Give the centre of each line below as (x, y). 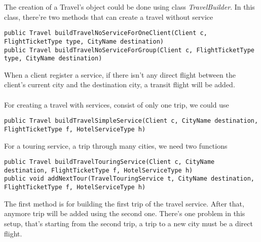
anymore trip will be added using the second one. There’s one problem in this (125, 213)
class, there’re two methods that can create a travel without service (109, 16)
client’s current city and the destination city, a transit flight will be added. (120, 84)
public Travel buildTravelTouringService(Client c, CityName (109, 162)
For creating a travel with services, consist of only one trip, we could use (117, 104)
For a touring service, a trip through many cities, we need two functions (116, 145)
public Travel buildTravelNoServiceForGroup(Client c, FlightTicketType (129, 50)
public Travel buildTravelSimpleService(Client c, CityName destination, (131, 121)
